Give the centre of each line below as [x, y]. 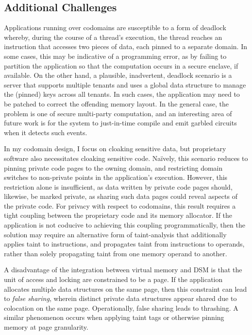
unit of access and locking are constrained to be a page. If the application [113, 279]
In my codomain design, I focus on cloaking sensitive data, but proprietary [115, 149]
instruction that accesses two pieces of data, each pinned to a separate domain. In [126, 46]
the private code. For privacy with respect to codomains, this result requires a [120, 205]
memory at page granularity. [46, 327]
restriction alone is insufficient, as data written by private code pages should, [118, 186]
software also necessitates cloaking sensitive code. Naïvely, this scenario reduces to [126, 158]
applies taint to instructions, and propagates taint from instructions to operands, [124, 244]
